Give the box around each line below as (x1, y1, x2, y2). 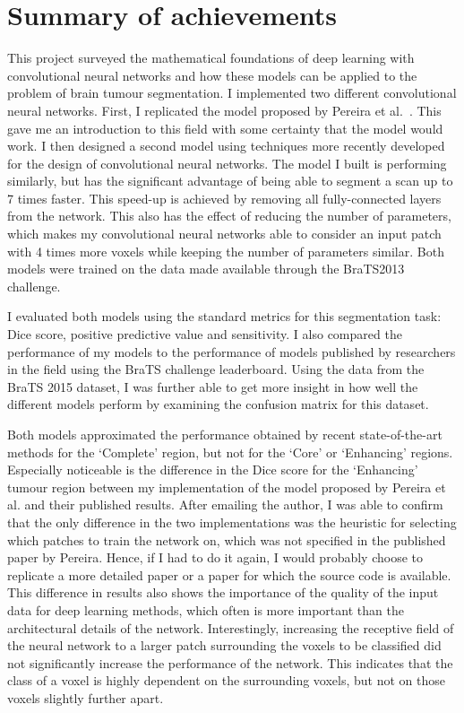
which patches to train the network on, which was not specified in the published (7, 530, 446, 549)
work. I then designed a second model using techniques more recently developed (7, 136, 445, 155)
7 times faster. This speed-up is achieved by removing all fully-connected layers (7, 188, 442, 207)
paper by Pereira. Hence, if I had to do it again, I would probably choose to (7, 548, 424, 567)
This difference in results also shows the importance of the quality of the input (7, 583, 439, 602)
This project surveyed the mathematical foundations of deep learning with (7, 48, 415, 67)
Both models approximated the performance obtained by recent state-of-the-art (7, 425, 443, 443)
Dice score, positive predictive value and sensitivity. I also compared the (7, 325, 402, 343)
